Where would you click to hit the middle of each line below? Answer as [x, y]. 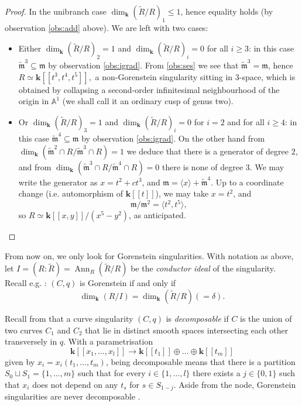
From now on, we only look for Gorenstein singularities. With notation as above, [149, 255]
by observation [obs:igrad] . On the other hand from [173, 138]
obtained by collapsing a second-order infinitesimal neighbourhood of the [149, 89]
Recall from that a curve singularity [69, 318]
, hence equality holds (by [227, 11]
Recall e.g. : [26, 283]
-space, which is [267, 76]
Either [30, 48]
